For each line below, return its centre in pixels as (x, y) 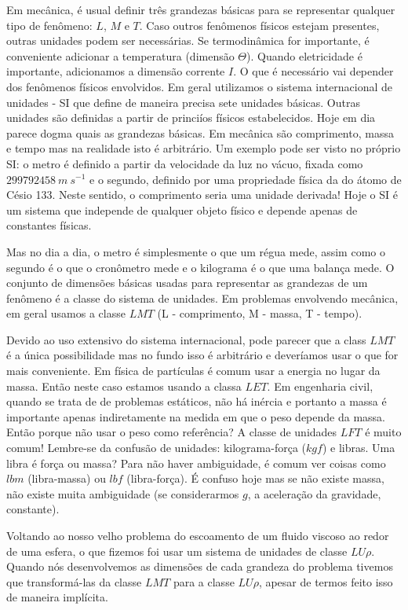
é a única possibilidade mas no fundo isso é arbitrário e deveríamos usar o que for (202, 355)
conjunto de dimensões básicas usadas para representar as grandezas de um (187, 283)
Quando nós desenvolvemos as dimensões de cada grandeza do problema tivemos (200, 566)
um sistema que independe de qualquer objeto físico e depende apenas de (182, 209)
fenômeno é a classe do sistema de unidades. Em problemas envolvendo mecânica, (202, 298)
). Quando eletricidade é (304, 55)
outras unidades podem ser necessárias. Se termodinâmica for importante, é (188, 40)
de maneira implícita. (57, 597)
